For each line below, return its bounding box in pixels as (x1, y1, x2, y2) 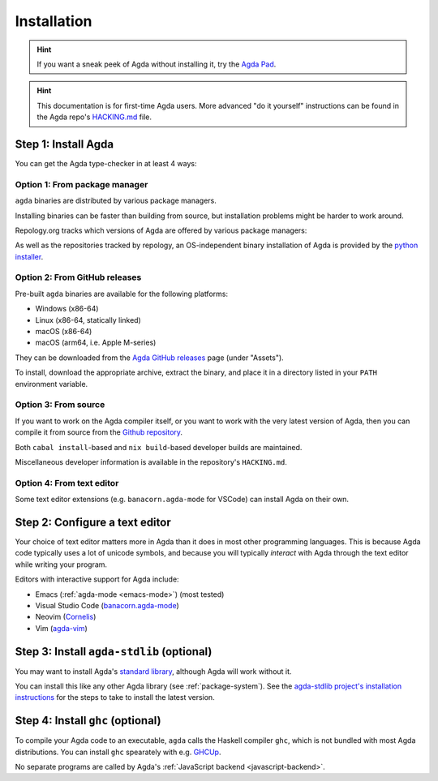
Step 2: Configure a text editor (15, 515, 171, 529)
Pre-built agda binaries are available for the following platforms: (15, 289, 229, 298)
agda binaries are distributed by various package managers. (15, 195, 217, 206)
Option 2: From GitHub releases (15, 272, 142, 283)
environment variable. (15, 379, 88, 388)
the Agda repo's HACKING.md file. (36, 112, 152, 122)
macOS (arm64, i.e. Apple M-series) (35, 337, 157, 348)
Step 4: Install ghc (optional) (15, 714, 161, 727)
